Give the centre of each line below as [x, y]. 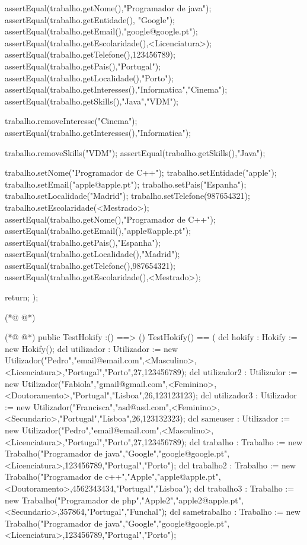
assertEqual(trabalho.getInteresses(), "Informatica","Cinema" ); [116, 89]
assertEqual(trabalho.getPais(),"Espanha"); [83, 242]
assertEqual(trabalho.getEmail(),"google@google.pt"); [101, 31]
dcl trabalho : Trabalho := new [246, 441]
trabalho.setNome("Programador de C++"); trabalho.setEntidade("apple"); [141, 172]
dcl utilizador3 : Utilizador [249, 395]
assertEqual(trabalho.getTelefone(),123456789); [90, 54]
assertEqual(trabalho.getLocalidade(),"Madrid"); [92, 254]
